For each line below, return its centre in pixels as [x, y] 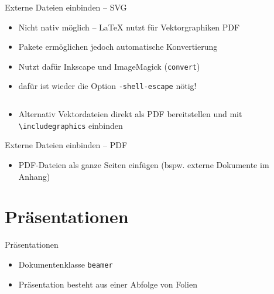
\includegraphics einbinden [71, 125]
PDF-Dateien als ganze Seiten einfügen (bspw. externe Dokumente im [144, 164]
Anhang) [34, 176]
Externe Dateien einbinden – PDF [66, 145]
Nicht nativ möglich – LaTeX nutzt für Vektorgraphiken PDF [129, 27]
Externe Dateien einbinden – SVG [66, 7]
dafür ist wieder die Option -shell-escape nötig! [107, 86]
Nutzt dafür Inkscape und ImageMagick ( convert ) [109, 66]
